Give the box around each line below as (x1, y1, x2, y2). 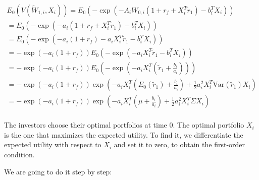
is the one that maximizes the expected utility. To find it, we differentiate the (4, 129, 243, 140)
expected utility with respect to (4, 139, 101, 150)
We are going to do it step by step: (4, 166, 112, 176)
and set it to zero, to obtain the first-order (114, 139, 245, 150)
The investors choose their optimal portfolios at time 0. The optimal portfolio (4, 119, 244, 130)
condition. (4, 149, 35, 160)
